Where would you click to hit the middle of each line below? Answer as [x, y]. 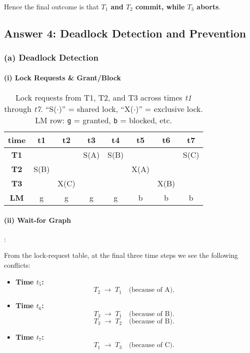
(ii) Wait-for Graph [37, 220]
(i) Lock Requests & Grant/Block [63, 77]
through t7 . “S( [30, 109]
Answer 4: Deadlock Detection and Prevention [125, 33]
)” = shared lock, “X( [96, 109]
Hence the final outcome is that [52, 6]
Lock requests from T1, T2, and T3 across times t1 [104, 98]
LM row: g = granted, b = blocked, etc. [104, 120]
